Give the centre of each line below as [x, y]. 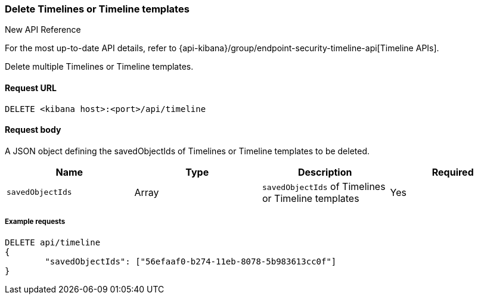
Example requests [35, 222]
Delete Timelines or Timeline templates [97, 9]
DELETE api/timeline [53, 242]
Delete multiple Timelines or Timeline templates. [99, 67]
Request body [33, 130]
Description [325, 172]
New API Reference [43, 30]
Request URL [31, 88]
